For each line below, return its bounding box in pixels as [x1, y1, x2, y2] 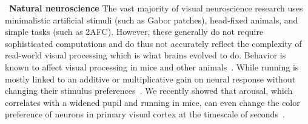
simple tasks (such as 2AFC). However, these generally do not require [5, 25, 264, 38]
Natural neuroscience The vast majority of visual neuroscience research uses [9, 2, 303, 14]
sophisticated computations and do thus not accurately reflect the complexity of [5, 37, 302, 49]
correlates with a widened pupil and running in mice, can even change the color [5, 96, 300, 108]
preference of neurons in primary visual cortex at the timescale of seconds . [5, 108, 285, 120]
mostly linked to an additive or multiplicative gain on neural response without [5, 72, 296, 85]
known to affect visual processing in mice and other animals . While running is [5, 60, 299, 73]
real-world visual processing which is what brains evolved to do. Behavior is [5, 49, 286, 61]
